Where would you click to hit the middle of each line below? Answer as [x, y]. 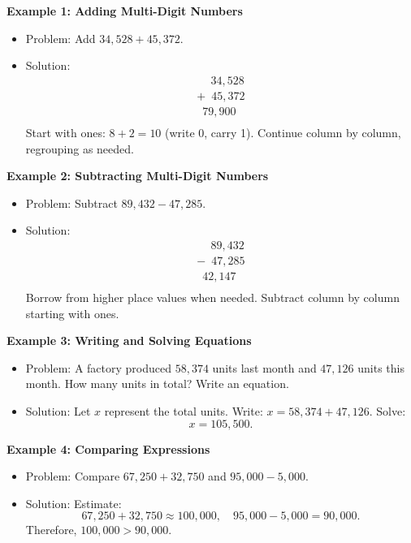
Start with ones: [65, 132]
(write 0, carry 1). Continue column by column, [283, 132]
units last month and [264, 367]
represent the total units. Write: [184, 410]
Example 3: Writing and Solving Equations [129, 340]
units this [381, 367]
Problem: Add [61, 38]
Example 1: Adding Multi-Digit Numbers [125, 11]
